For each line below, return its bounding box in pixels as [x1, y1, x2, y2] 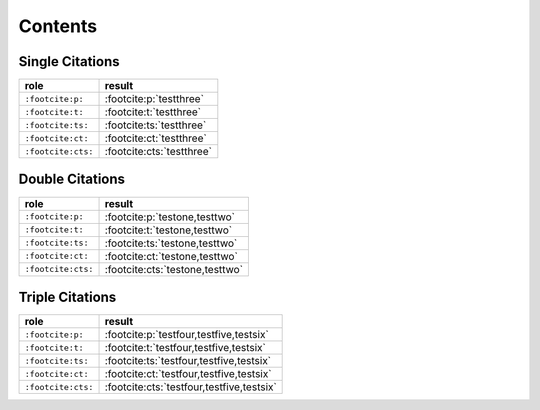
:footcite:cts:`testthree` [104, 145, 212, 159]
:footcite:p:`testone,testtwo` [104, 210, 235, 224]
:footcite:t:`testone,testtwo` [104, 223, 233, 237]
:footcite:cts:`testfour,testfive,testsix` [104, 380, 277, 394]
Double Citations [18, 171, 125, 188]
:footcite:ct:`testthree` [104, 131, 207, 145]
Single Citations [18, 53, 120, 70]
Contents [18, 15, 98, 37]
